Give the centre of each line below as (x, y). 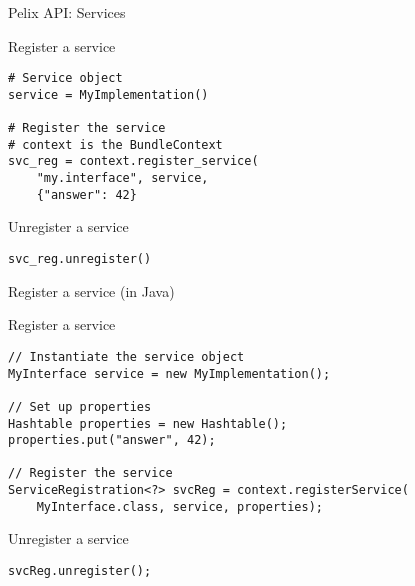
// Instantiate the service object (126, 356)
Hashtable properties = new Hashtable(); (148, 423)
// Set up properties (80, 406)
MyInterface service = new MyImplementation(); (169, 373)
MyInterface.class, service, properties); (179, 506)
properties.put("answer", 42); (112, 440)
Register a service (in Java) (91, 290)
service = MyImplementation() (108, 94)
